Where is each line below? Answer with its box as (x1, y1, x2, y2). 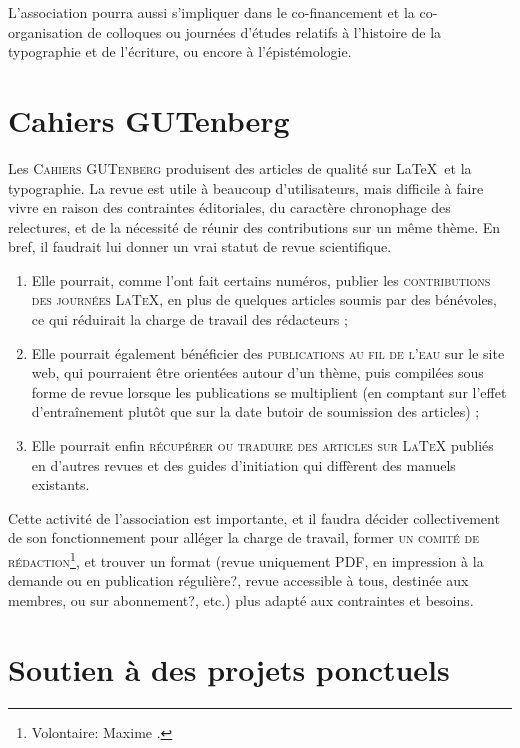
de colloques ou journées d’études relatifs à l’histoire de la (87, 21, 442, 42)
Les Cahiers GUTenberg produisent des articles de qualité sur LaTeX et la (8, 157, 472, 178)
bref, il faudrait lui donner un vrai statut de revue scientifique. (8, 236, 392, 257)
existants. (31, 474, 90, 495)
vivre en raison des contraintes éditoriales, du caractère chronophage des (8, 197, 451, 218)
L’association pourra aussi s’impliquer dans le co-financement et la (8, 2, 415, 22)
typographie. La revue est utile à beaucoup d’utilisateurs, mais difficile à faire (8, 177, 484, 198)
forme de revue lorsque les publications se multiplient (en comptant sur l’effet (31, 381, 507, 402)
